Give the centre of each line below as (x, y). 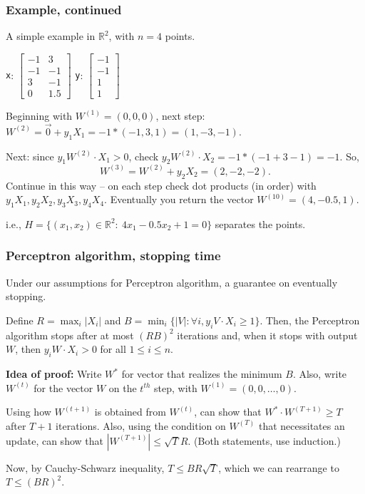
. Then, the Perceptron (310, 320)
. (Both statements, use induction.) (264, 440)
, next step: (180, 115)
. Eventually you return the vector (179, 199)
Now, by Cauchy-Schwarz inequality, (85, 467)
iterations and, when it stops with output (267, 335)
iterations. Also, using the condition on (141, 425)
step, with (176, 387)
